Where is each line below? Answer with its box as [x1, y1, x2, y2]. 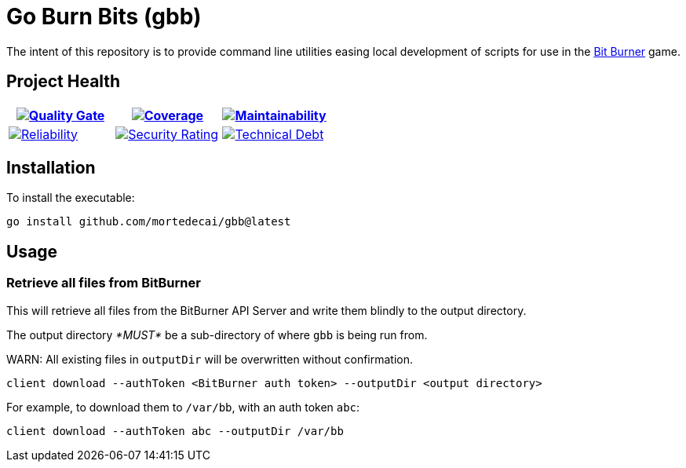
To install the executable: [6, 191, 135, 205]
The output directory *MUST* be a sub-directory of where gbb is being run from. [6, 327, 428, 342]
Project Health [6, 71, 121, 92]
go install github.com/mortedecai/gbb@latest [6, 215, 291, 229]
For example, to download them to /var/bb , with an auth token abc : [6, 400, 360, 414]
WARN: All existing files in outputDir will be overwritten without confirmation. [6, 352, 414, 366]
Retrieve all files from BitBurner [6, 275, 201, 291]
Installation [6, 158, 96, 178]
